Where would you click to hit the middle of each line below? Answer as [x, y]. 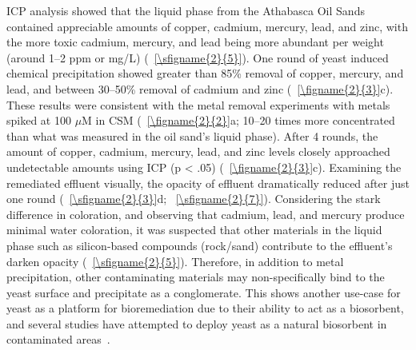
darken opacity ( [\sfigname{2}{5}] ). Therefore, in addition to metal [175, 261]
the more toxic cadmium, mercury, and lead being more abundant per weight [195, 42]
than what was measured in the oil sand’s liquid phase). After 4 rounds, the [192, 135]
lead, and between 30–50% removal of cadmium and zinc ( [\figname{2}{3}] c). [200, 88]
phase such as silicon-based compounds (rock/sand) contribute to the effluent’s [200, 245]
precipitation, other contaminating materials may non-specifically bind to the [196, 277]
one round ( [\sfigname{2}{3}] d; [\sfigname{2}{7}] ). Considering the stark [194, 199]
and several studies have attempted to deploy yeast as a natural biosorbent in [197, 323]
